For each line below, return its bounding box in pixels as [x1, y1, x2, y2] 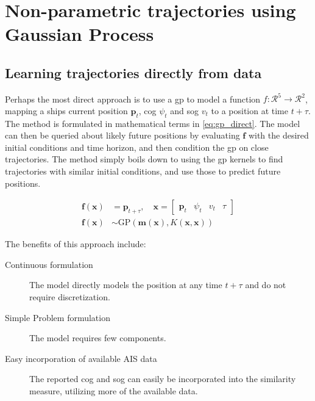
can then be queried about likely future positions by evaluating [5, 129, 240, 142]
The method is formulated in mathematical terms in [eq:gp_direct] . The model [5, 117, 300, 129]
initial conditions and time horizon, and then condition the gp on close [5, 140, 269, 153]
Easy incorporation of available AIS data [5, 352, 157, 364]
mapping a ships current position [5, 104, 128, 117]
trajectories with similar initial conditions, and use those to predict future [5, 165, 281, 178]
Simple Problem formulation [5, 311, 110, 323]
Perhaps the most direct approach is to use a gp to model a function [5, 92, 261, 105]
